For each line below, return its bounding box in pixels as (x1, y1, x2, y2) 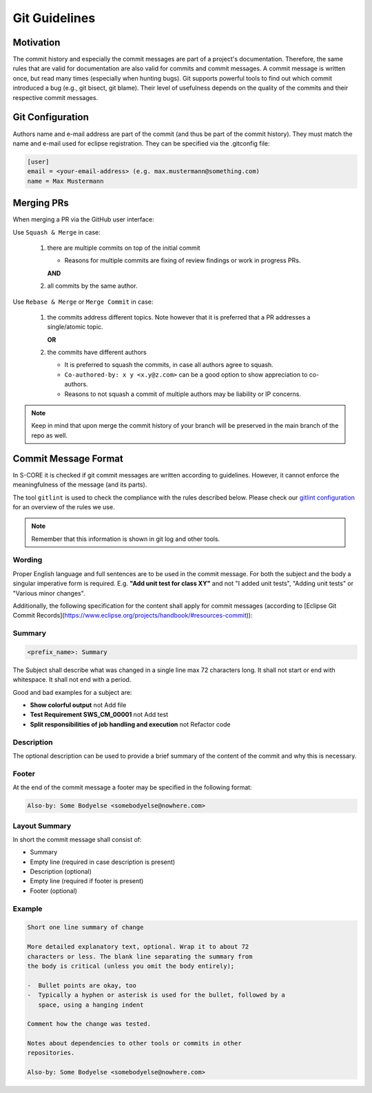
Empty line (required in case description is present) (30, 858, 176, 866)
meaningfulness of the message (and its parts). (12, 480, 147, 489)
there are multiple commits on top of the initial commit (47, 244, 200, 252)
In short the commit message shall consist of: (12, 835, 142, 843)
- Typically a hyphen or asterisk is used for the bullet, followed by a (27, 991, 286, 999)
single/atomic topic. (47, 323, 103, 331)
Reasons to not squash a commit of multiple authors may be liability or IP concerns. (64, 390, 302, 398)
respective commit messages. (12, 93, 99, 101)
